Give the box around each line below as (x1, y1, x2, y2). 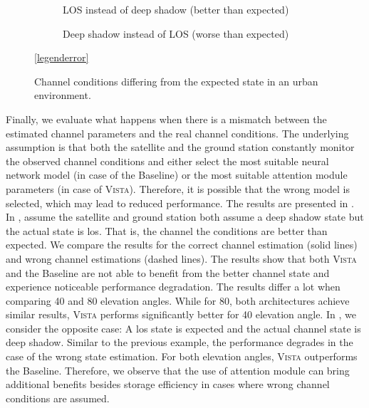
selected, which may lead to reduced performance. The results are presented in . (6, 195, 354, 210)
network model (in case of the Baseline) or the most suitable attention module (6, 167, 348, 182)
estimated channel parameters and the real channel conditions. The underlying (6, 125, 349, 140)
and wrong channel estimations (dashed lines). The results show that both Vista (6, 251, 357, 266)
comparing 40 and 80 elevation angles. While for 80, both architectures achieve (6, 293, 350, 308)
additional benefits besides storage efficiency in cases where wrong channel (6, 377, 330, 392)
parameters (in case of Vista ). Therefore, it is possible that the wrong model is (6, 181, 350, 196)
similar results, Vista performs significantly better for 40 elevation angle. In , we (6, 307, 356, 322)
